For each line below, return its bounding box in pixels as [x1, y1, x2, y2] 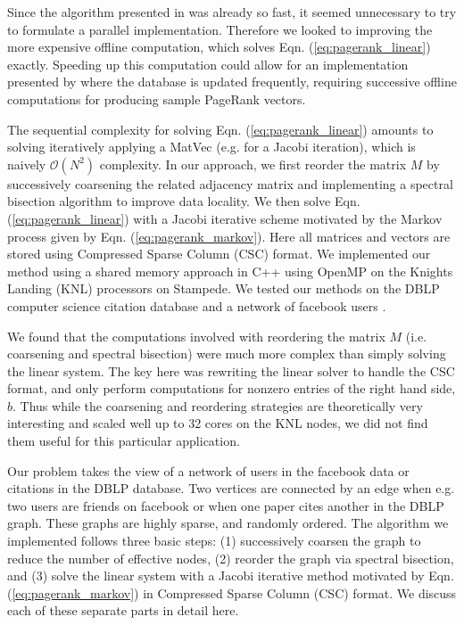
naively [7, 154, 46, 173]
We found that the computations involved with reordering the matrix [7, 326, 385, 345]
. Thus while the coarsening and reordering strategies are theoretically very [12, 396, 423, 415]
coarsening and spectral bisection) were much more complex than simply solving [7, 344, 446, 363]
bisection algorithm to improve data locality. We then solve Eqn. [7, 192, 360, 210]
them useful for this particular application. [7, 432, 240, 450]
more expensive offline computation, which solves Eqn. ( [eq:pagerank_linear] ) [7, 37, 431, 56]
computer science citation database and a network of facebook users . [7, 296, 386, 315]
